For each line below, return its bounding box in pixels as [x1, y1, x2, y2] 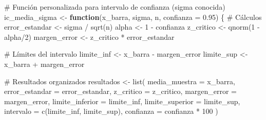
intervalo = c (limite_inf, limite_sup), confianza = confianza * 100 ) [4, 106, 218, 116]
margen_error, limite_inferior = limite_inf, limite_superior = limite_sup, [4, 95, 240, 106]
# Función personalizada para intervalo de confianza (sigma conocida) [4, 2, 225, 12]
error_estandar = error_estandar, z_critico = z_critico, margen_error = [4, 86, 237, 97]
